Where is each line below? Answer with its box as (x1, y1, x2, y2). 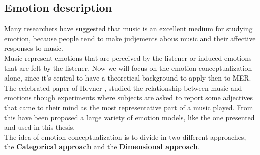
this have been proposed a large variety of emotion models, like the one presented (4, 112, 255, 122)
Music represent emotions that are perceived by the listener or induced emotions (4, 52, 252, 63)
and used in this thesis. (4, 122, 75, 132)
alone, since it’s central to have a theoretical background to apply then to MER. (4, 72, 251, 83)
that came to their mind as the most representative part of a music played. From (4, 102, 253, 112)
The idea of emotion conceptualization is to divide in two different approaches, (4, 131, 246, 142)
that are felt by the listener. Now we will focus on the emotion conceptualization (4, 62, 252, 73)
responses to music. (4, 43, 63, 53)
